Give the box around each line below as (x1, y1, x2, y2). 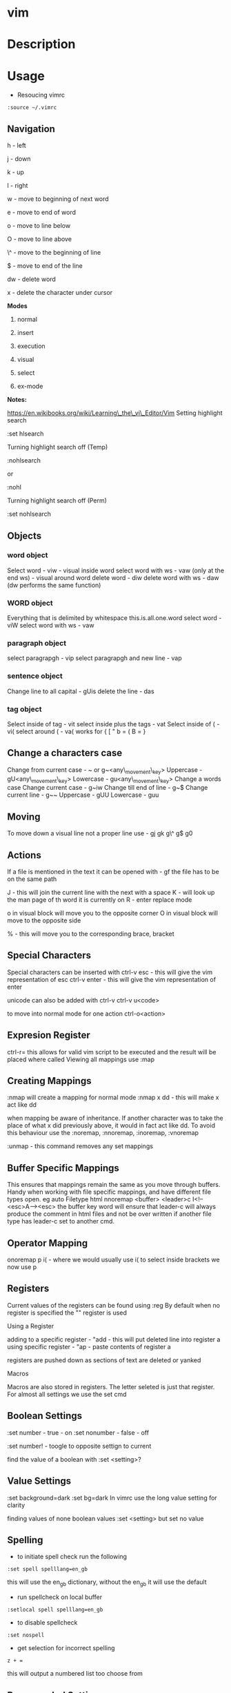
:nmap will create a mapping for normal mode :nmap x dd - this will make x (7, 1093, 219, 1102)
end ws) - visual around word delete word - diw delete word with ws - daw (7, 573, 219, 581)
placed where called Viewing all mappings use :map (7, 1055, 155, 1063)
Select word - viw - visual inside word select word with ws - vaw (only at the (7, 566, 225, 574)
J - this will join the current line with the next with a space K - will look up (7, 889, 215, 897)
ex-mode (17, 382, 43, 391)
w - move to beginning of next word (7, 195, 109, 203)
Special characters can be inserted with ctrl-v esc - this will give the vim (7, 968, 212, 976)
